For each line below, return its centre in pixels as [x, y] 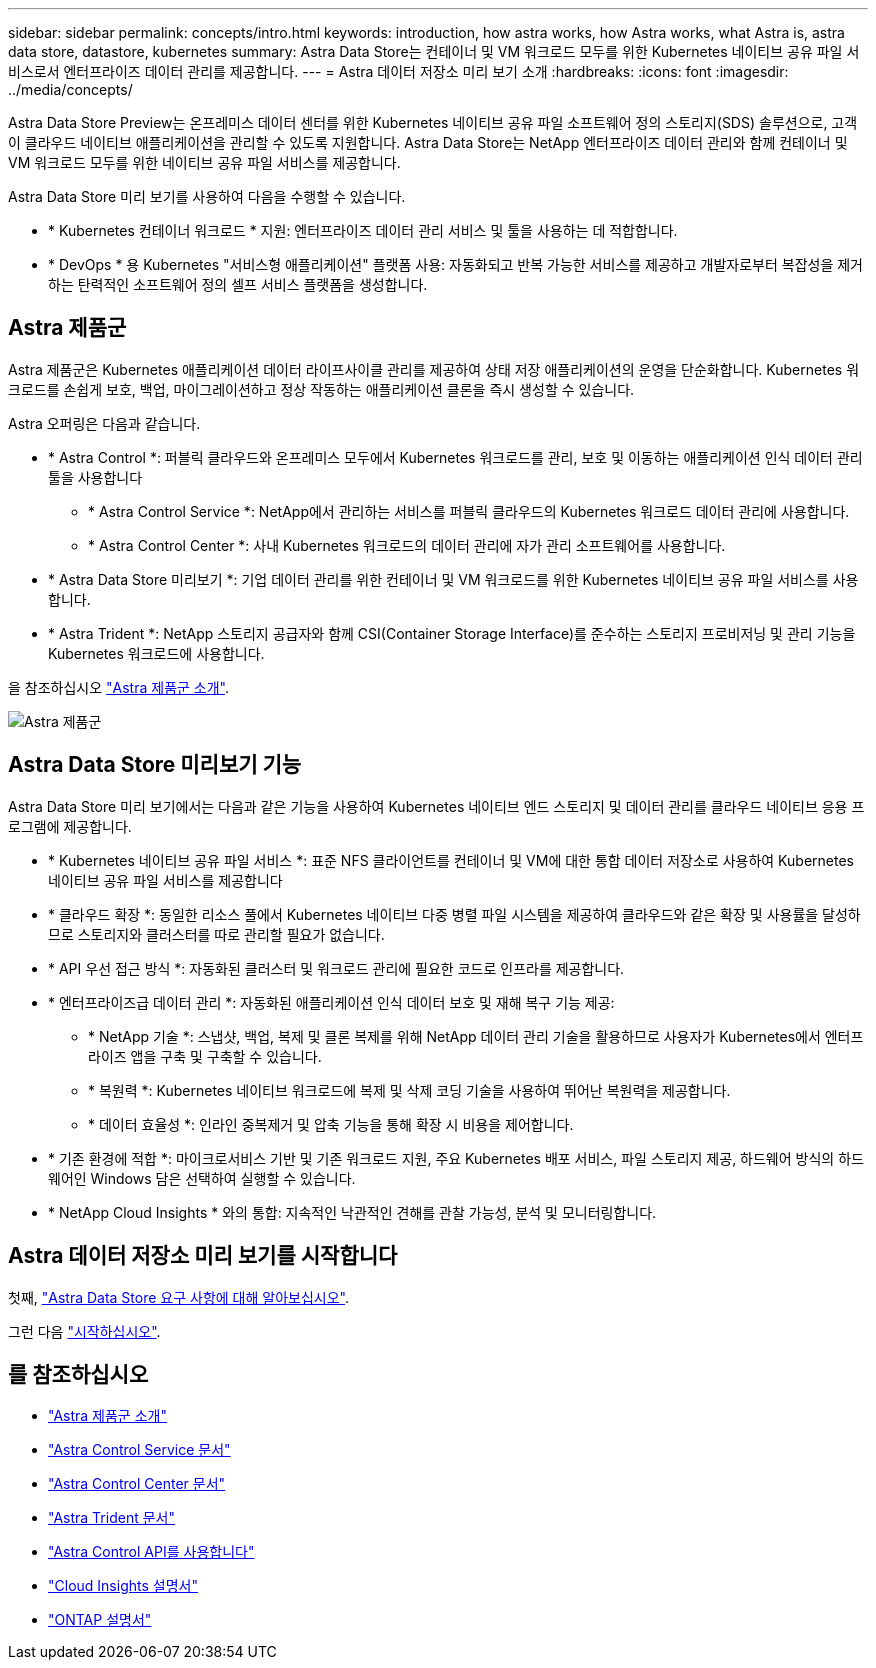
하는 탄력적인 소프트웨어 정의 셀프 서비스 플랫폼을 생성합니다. [238, 284]
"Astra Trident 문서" [111, 1518]
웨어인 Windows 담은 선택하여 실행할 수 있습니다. [202, 1178]
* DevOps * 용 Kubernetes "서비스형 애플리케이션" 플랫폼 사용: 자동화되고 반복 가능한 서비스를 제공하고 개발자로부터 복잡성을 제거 [455, 264]
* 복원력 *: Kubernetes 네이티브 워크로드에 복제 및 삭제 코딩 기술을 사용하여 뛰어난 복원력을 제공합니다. [409, 1090]
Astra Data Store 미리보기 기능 [155, 765]
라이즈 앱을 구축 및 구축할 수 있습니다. [205, 1056]
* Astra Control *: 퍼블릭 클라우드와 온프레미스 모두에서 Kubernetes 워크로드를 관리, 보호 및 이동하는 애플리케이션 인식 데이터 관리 [455, 457]
